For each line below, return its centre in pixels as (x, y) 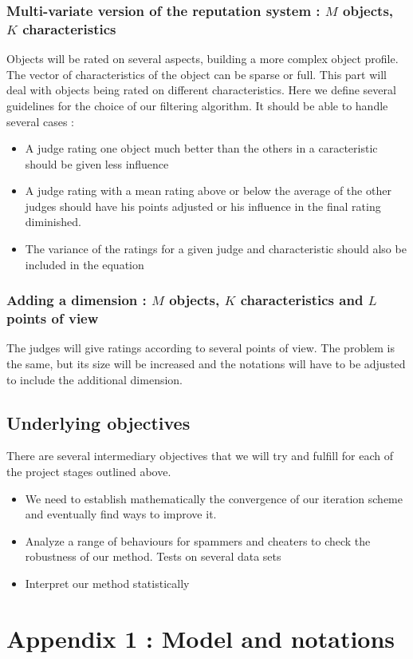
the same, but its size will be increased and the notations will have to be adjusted (206, 363)
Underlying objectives (98, 422)
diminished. (53, 222)
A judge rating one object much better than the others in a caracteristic (201, 148)
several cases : (41, 121)
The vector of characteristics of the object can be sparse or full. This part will (197, 74)
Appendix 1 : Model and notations (201, 638)
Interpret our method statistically (107, 583)
